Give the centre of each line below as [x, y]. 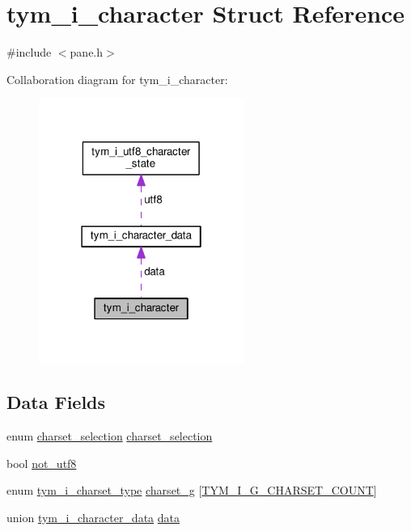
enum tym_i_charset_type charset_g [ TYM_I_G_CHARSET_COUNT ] [192, 490]
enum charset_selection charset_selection [110, 436]
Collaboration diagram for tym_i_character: [117, 79]
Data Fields [56, 402]
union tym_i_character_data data [93, 517]
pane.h [87, 52]
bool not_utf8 [42, 463]
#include [29, 52]
